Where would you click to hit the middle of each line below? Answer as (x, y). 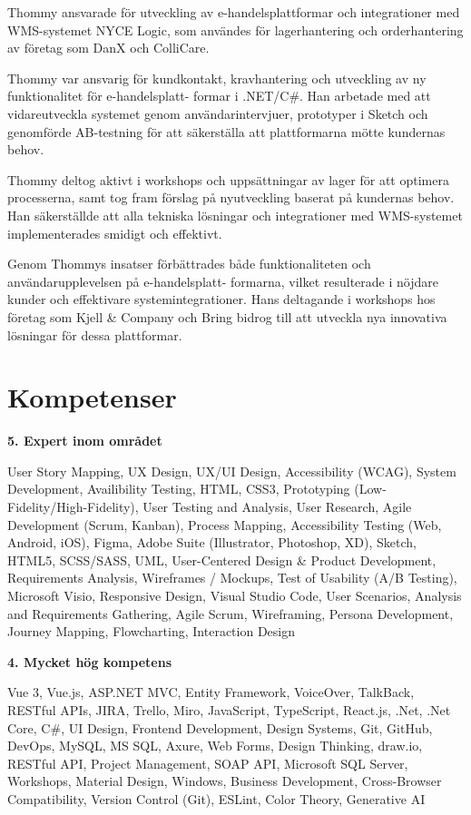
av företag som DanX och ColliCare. (108, 48)
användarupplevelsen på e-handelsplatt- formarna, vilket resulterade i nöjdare (223, 281)
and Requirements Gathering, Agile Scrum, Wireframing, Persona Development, (231, 613)
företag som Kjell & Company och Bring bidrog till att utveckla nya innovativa (227, 316)
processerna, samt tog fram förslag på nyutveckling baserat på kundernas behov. (231, 197)
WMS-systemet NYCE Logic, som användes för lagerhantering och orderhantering (235, 29)
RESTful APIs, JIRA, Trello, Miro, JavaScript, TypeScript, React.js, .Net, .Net (229, 709)
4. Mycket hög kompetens (90, 661)
